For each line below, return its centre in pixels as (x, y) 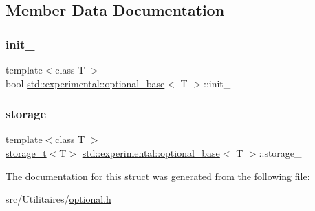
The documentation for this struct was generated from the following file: (158, 176)
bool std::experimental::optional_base (85, 83)
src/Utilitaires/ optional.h (58, 199)
